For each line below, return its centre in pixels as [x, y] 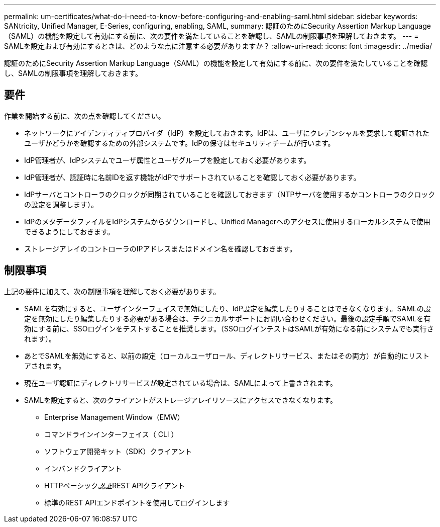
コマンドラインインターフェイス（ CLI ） [111, 434]
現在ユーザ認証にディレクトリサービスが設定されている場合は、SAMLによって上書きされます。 [181, 383]
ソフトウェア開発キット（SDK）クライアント [118, 451]
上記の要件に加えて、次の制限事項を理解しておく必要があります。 [112, 291]
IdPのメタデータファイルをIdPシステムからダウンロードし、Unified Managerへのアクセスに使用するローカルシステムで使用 [227, 221]
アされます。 [45, 366]
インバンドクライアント [83, 468]
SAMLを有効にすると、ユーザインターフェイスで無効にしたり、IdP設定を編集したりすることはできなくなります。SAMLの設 [228, 308]
